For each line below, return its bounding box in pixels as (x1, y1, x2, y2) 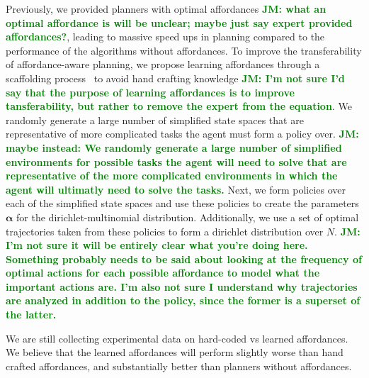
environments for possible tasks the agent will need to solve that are (6, 154, 347, 169)
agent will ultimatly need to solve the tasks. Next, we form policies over (6, 182, 346, 196)
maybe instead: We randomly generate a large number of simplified (6, 140, 342, 155)
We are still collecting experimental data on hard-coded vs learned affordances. (6, 330, 348, 345)
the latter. (6, 307, 57, 322)
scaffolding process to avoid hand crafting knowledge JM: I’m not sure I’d (6, 70, 345, 85)
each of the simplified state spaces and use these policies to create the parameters (6, 196, 359, 211)
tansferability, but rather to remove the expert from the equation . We (6, 99, 352, 113)
